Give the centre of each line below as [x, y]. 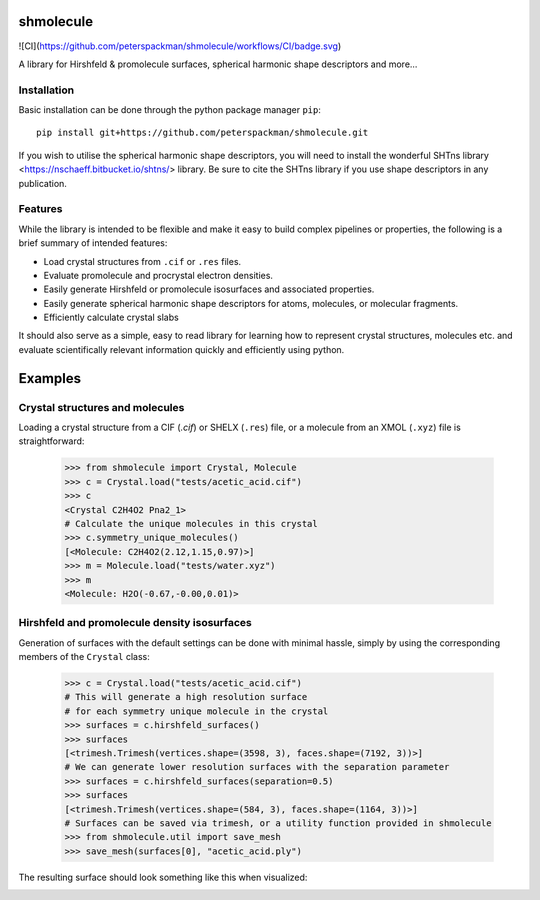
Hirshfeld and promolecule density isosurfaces [135, 623]
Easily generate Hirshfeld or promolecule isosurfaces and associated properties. [209, 289]
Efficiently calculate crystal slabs [111, 317]
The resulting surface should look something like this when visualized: [163, 877]
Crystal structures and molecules [101, 407]
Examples [50, 378]
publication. [42, 183]
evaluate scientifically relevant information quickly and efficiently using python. [181, 349]
